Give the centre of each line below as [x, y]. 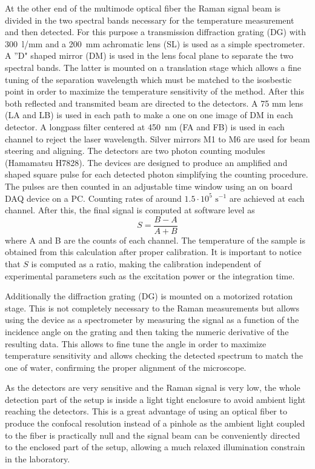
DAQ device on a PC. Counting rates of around [93, 198]
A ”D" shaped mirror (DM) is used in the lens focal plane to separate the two [149, 55]
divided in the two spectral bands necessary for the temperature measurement [150, 20]
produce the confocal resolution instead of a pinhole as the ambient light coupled [155, 423]
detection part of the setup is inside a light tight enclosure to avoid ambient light [155, 399]
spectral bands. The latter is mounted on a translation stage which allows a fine [153, 67]
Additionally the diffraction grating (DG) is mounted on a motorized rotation [149, 296]
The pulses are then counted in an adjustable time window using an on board [149, 186]
